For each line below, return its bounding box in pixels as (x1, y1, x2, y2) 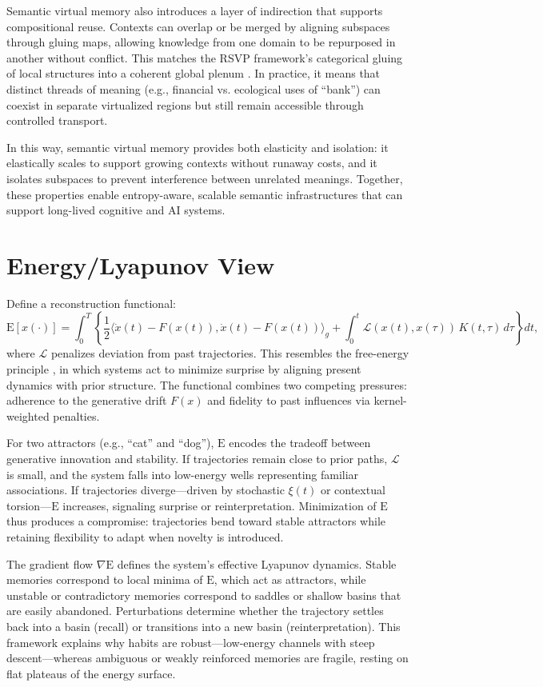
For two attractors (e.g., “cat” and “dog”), (6, 434, 214, 451)
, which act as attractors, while (214, 571, 366, 588)
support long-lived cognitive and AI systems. (6, 202, 226, 218)
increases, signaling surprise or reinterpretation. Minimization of (62, 497, 377, 513)
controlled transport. (6, 112, 108, 129)
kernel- (373, 392, 407, 409)
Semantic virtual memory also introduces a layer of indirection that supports (6, 2, 383, 18)
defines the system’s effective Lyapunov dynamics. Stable (117, 555, 397, 572)
